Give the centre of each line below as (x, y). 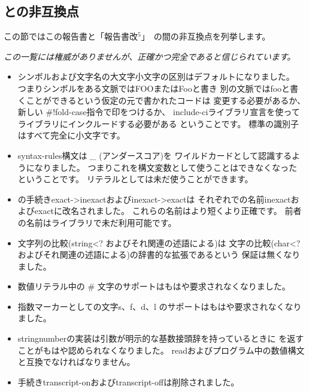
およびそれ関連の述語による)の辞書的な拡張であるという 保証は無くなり (159, 254)
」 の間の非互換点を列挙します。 (206, 36)
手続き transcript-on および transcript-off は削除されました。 (128, 382)
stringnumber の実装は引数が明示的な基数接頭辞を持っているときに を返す (161, 338)
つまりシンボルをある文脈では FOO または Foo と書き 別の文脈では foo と (154, 88)
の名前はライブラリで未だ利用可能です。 (97, 222)
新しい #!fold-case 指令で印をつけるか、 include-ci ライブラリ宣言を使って (159, 112)
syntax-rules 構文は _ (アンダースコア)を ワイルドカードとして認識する (155, 155)
